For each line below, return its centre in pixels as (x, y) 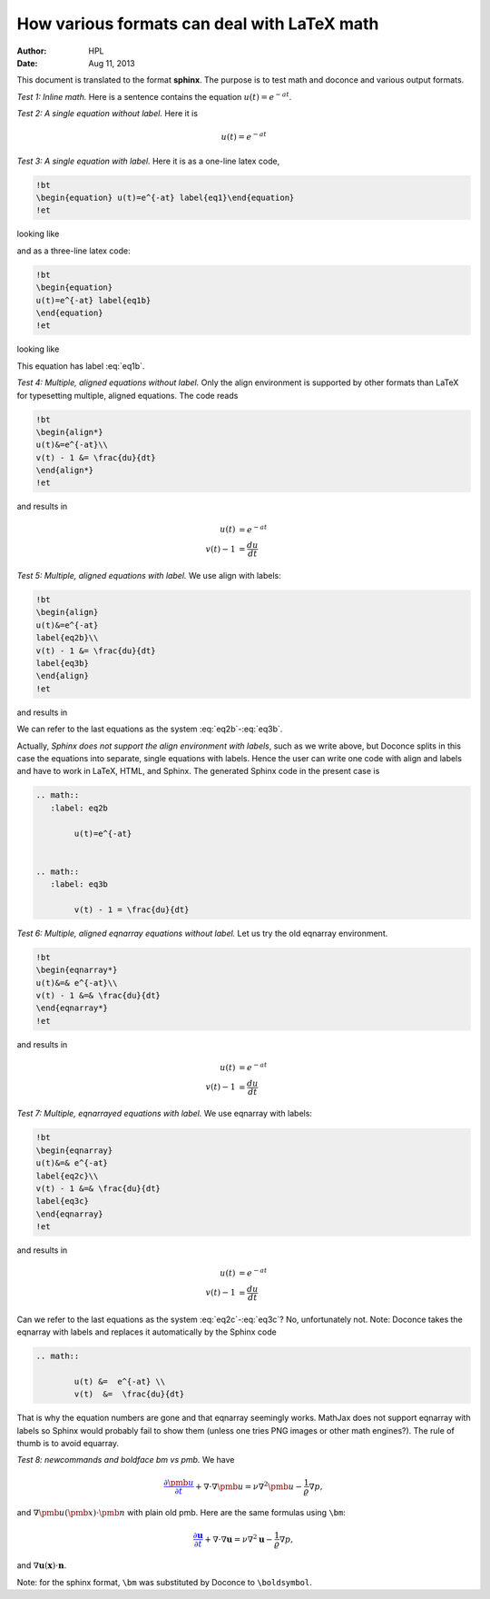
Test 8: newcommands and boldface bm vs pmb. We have (126, 1460)
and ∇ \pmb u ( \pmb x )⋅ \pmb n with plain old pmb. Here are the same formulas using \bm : (181, 1513)
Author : (32, 51)
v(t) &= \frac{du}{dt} (129, 1394)
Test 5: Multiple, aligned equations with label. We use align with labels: (149, 576)
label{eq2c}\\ (67, 1176)
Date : (27, 63)
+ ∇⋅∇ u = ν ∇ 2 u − (239, 1538)
